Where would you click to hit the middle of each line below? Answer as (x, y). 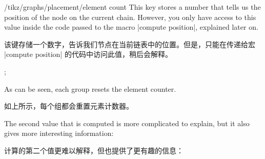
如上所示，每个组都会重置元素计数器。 (69, 106)
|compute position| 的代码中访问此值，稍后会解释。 (88, 54)
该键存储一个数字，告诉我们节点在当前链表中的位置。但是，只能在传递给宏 (130, 44)
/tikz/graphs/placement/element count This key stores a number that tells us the (132, 7)
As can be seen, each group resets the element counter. (90, 88)
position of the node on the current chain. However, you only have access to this (130, 17)
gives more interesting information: (59, 133)
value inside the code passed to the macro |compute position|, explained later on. (131, 27)
